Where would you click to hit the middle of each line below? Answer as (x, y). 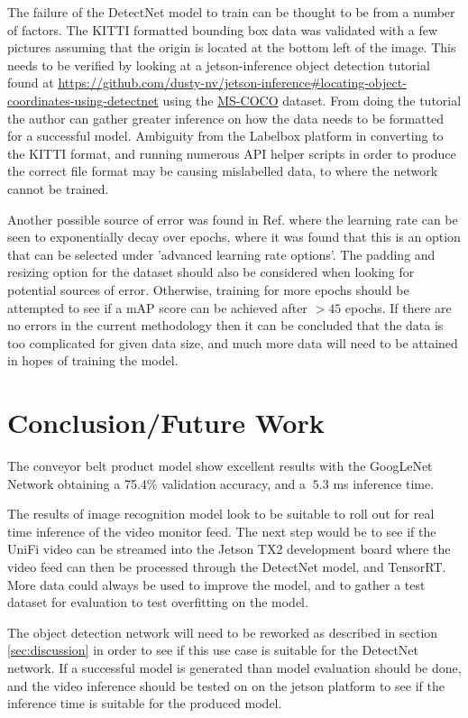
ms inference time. (384, 483)
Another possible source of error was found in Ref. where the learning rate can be (233, 219)
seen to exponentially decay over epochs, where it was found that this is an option (234, 237)
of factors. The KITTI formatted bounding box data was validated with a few (223, 29)
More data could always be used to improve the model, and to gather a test (216, 584)
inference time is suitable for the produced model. (145, 703)
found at (31, 83)
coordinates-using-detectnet (83, 100)
